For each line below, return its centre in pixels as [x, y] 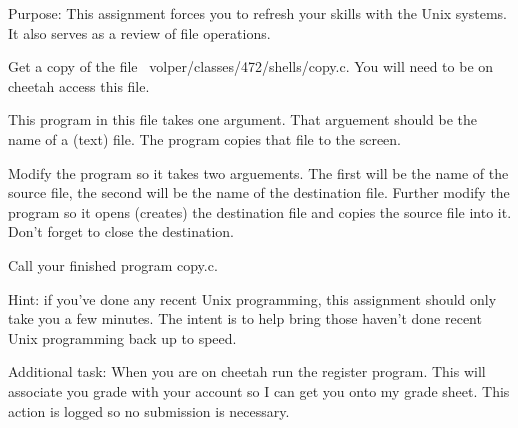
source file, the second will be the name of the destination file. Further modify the [259, 192]
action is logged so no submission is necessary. [149, 410]
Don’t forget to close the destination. [121, 231]
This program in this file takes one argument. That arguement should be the [243, 119]
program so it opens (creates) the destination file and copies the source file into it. [260, 211]
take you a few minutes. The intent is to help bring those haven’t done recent [245, 318]
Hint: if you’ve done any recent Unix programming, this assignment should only [252, 298]
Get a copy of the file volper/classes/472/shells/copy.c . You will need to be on [251, 66]
